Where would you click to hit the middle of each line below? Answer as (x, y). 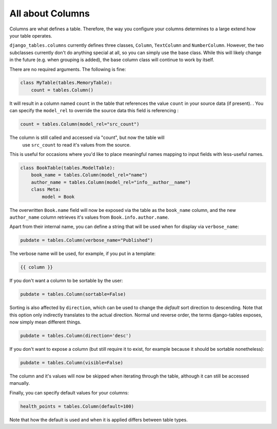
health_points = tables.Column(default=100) (77, 406)
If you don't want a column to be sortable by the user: (66, 281)
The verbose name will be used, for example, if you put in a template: (83, 254)
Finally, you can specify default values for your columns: (69, 392)
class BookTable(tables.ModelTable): (68, 168)
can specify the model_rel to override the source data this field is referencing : (94, 111)
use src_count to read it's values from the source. (76, 145)
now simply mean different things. (45, 322)
